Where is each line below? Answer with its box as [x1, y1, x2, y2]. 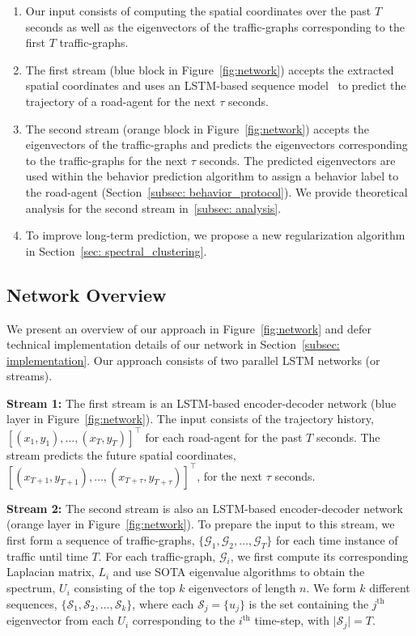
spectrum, [6, 579, 56, 596]
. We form [306, 579, 356, 596]
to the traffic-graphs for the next [25, 151, 188, 168]
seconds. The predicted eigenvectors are [199, 151, 396, 168]
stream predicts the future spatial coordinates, [6, 446, 236, 463]
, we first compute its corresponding [230, 547, 409, 564]
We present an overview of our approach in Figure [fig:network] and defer [6, 320, 371, 337]
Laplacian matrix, [6, 563, 95, 580]
